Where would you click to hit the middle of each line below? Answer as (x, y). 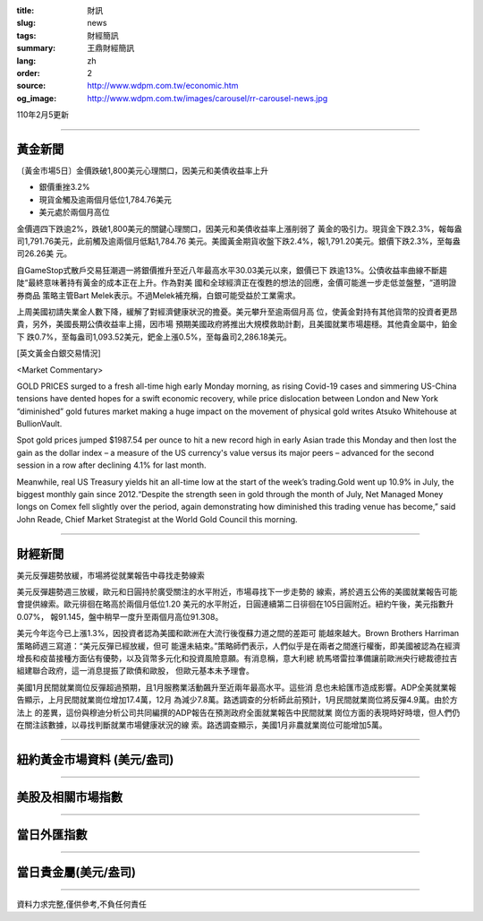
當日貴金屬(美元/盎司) (76, 872)
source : (31, 86)
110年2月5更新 (43, 115)
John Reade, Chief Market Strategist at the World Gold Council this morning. (157, 519)
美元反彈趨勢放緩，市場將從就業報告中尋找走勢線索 (110, 575)
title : (25, 10)
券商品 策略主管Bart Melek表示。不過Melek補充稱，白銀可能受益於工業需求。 (159, 295)
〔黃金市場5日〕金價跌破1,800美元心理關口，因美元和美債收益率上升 (143, 171)
